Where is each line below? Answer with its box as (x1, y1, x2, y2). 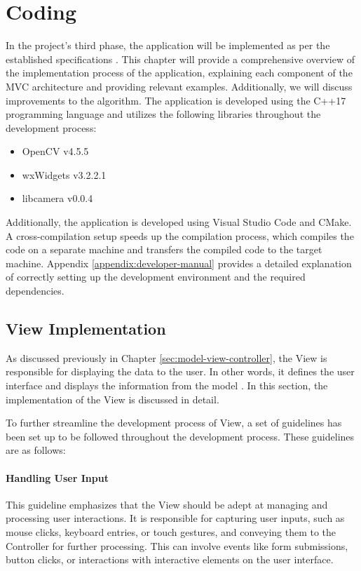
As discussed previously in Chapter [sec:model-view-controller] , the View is (6, 350, 327, 365)
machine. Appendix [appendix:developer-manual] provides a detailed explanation (6, 255, 352, 270)
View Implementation (6, 318, 166, 340)
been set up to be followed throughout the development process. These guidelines (6, 429, 355, 443)
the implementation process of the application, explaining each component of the (6, 65, 353, 80)
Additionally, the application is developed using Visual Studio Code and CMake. (6, 215, 352, 229)
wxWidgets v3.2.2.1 (22, 167, 107, 182)
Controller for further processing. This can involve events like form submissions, (6, 538, 348, 553)
